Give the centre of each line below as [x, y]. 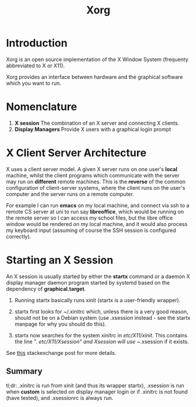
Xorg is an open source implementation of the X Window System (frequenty [97, 59]
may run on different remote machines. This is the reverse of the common [96, 182]
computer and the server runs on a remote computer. [70, 194]
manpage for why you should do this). [60, 324]
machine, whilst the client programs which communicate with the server [93, 175]
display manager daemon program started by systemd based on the [88, 282]
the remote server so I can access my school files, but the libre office [90, 218]
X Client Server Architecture [76, 153]
